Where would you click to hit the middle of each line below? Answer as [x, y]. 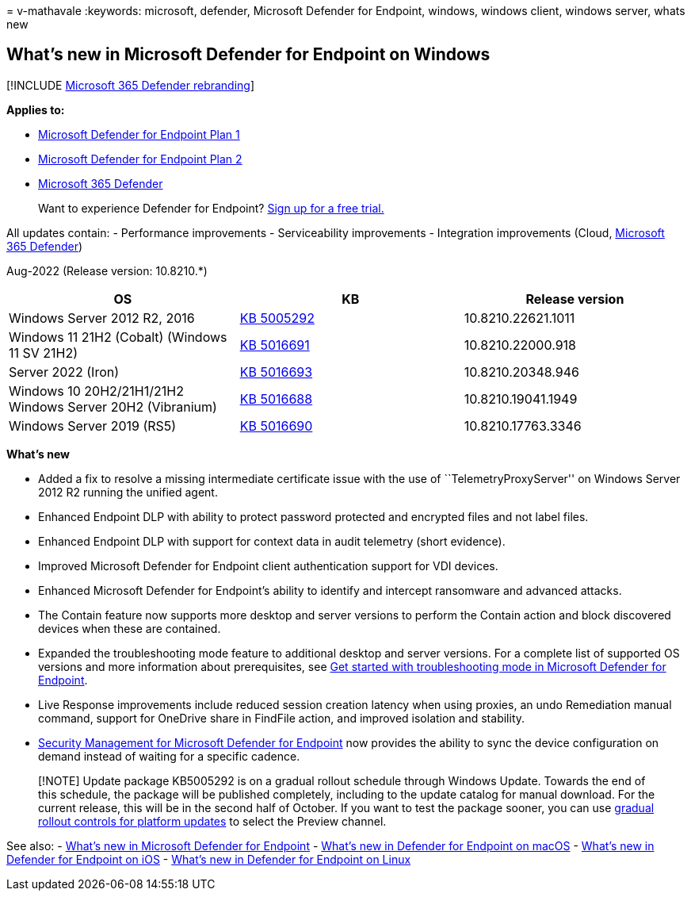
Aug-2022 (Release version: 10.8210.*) [107, 270]
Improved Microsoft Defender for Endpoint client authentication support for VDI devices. [268, 565]
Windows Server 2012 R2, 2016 [102, 318]
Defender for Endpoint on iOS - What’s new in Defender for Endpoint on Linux [209, 859]
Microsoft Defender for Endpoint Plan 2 [140, 159]
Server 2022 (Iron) [64, 372]
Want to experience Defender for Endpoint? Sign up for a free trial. [211, 208]
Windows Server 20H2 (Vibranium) [113, 406]
